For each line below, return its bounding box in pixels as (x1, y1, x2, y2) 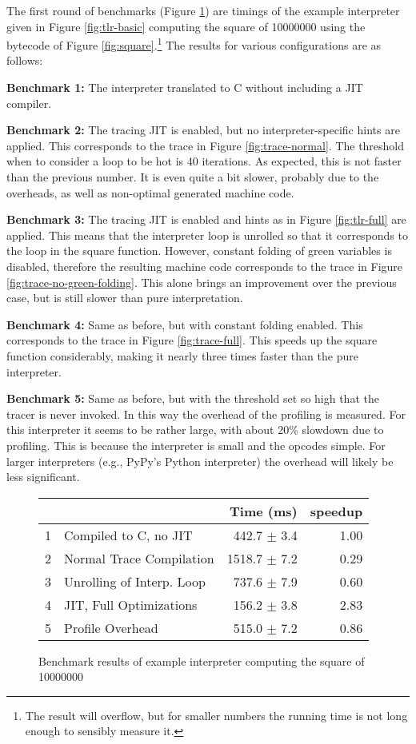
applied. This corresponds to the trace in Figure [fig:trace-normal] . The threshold (6, 137, 405, 153)
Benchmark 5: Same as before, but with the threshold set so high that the (6, 390, 379, 407)
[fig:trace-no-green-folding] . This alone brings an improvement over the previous (6, 273, 397, 290)
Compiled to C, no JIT (64, 525, 193, 544)
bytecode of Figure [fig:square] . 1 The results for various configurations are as (6, 34, 382, 53)
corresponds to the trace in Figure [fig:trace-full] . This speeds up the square (6, 332, 378, 348)
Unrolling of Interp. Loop (64, 571, 206, 591)
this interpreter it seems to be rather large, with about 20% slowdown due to (6, 421, 384, 438)
